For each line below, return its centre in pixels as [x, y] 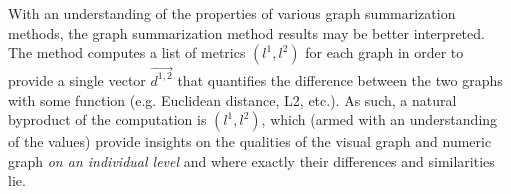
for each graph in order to [384, 52]
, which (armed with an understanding [379, 119]
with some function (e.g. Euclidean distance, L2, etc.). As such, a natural [232, 99]
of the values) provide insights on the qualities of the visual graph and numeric [250, 141]
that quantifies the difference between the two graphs [340, 79]
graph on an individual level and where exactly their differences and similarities [251, 160]
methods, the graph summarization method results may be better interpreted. [246, 32]
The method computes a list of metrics [127, 52]
